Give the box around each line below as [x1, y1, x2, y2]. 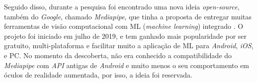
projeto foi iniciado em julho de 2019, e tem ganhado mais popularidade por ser [4, 30, 247, 41]
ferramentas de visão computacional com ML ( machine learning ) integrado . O [4, 21, 244, 31]
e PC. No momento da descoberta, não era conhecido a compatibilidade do [4, 50, 232, 60]
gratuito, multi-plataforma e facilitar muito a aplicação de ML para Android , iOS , [4, 40, 254, 51]
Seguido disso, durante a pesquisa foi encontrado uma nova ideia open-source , [4, 1, 240, 11]
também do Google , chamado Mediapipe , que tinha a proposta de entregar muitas [4, 11, 252, 21]
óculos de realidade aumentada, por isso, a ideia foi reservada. [4, 70, 192, 80]
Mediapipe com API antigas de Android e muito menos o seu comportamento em [4, 60, 250, 70]
